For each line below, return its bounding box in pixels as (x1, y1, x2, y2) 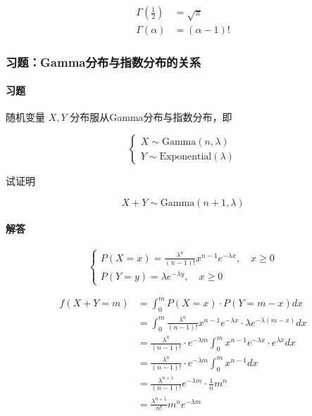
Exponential (159, 151, 212, 162)
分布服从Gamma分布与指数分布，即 (70, 110, 232, 124)
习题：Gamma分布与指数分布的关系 (6, 53, 201, 70)
